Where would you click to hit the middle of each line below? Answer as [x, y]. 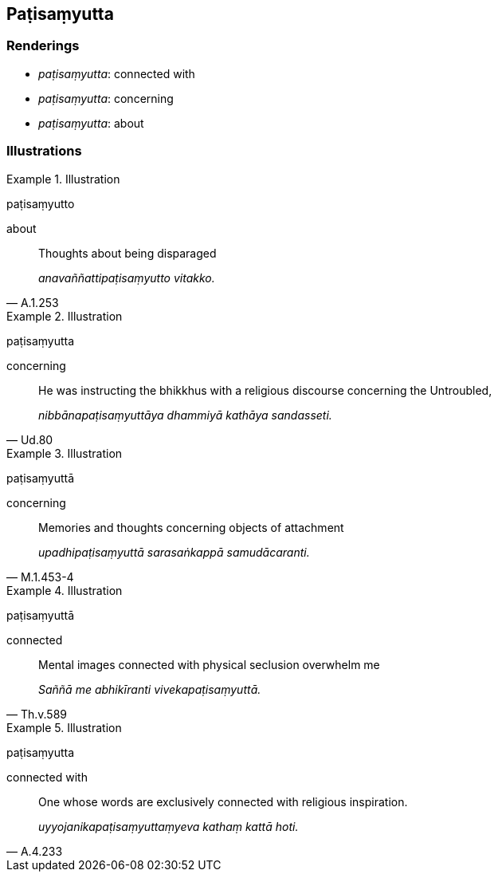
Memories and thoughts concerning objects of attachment [191, 527]
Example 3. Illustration [65, 453]
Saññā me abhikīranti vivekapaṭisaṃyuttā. [150, 689]
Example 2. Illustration [65, 316]
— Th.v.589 [37, 714]
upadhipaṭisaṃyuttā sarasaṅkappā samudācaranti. [174, 552]
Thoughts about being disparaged [127, 253]
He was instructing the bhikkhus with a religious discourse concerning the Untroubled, [265, 390]
